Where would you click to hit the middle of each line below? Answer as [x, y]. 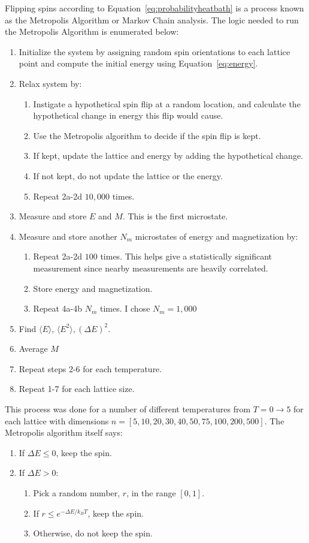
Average [33, 349]
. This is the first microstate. [175, 216]
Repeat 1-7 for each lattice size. [77, 389]
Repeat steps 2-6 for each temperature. [90, 368]
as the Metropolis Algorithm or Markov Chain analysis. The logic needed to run [152, 19]
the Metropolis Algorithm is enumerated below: [92, 31]
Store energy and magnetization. [93, 288]
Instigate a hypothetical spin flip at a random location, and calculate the [167, 103]
